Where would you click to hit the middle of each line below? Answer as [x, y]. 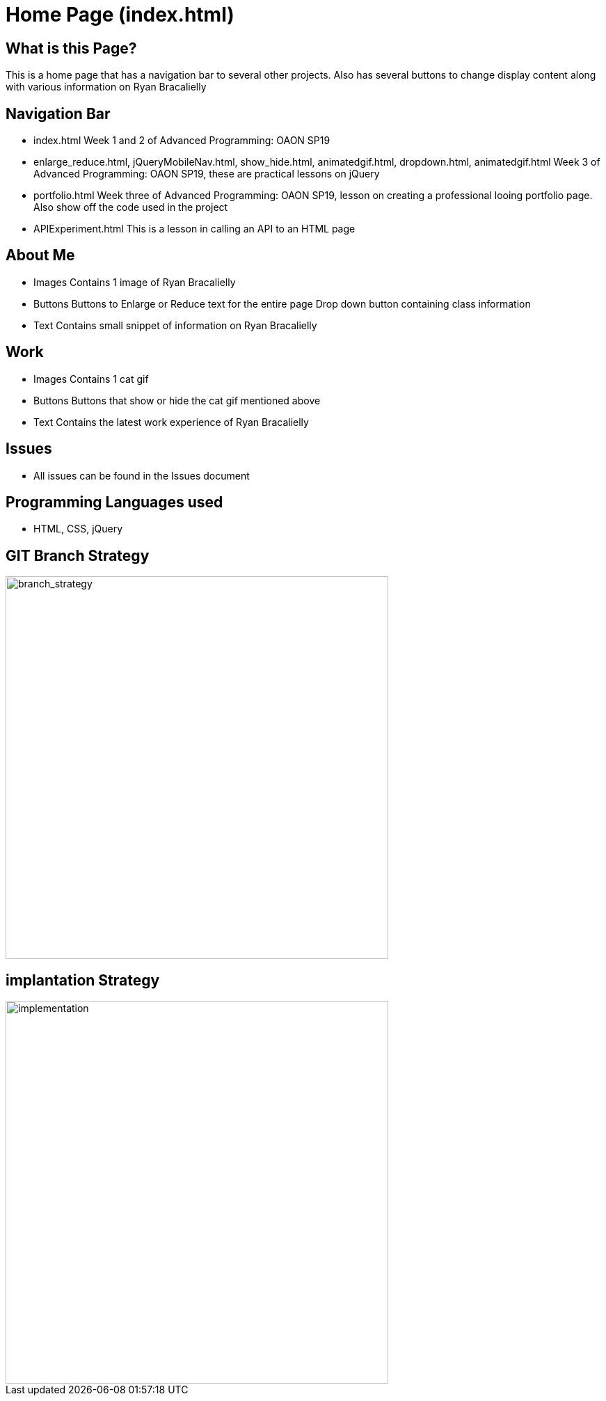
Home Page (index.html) [120, 15]
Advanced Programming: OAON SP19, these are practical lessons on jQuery [207, 174]
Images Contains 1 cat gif [91, 379]
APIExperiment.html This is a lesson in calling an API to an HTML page [194, 229]
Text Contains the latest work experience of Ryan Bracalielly [171, 422]
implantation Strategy [83, 980]
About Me [40, 255]
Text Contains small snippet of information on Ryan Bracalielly [175, 325]
